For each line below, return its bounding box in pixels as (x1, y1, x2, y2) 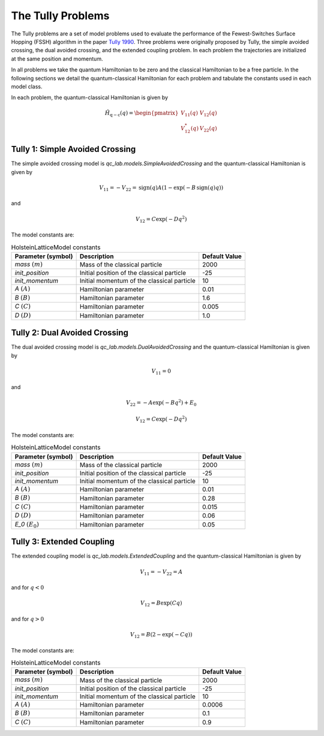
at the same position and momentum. (11, 55, 103, 62)
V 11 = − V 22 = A (140, 568, 183, 576)
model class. (11, 83, 43, 90)
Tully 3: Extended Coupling (11, 537, 115, 547)
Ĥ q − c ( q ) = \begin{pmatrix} (104, 110, 179, 118)
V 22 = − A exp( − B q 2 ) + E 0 (126, 398, 197, 408)
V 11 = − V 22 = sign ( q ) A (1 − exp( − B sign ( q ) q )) (99, 184, 224, 192)
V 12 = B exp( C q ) (140, 600, 182, 608)
